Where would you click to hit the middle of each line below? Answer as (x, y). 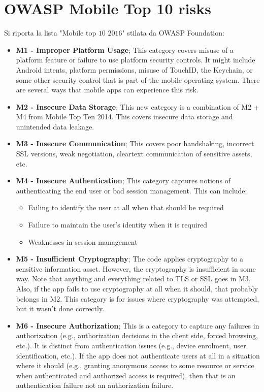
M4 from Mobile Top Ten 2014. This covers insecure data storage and (124, 117)
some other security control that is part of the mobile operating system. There (138, 79)
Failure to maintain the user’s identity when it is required (118, 225)
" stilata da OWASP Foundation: (173, 33)
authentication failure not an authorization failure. (95, 385)
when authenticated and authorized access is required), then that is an (126, 375)
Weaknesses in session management (83, 241)
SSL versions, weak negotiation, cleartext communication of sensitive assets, (134, 154)
